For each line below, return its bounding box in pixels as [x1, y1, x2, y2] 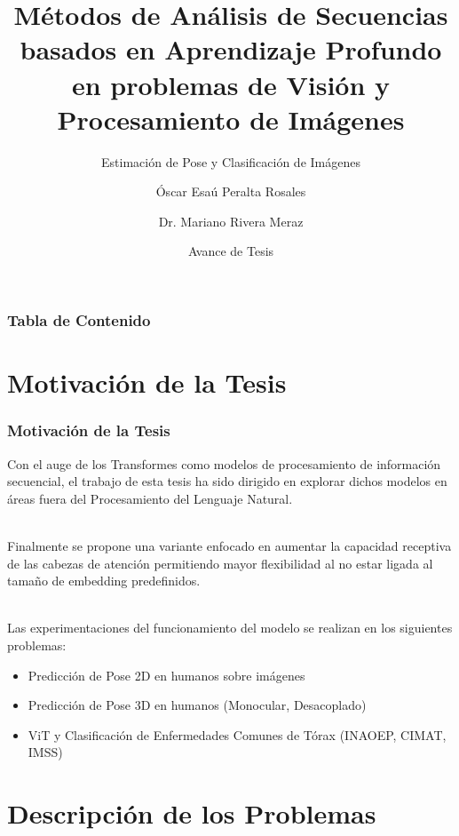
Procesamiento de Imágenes [57, 100, 405, 137]
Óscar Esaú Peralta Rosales [155, 182, 306, 201]
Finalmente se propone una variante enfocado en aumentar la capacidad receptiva [7, 536, 452, 554]
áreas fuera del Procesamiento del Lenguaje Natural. [7, 489, 293, 507]
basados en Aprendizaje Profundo [20, 31, 442, 68]
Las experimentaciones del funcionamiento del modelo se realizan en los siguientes [7, 618, 453, 637]
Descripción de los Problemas [7, 795, 376, 832]
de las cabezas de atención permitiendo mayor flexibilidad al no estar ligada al [7, 553, 433, 572]
